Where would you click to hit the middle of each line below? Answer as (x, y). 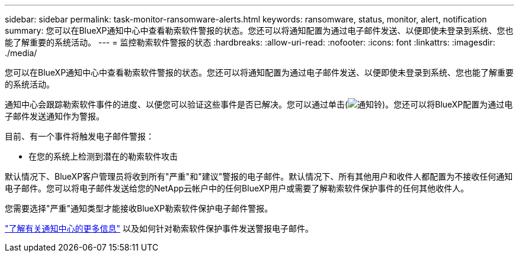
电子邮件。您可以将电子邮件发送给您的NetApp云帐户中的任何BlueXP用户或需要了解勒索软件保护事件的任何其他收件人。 (237, 188)
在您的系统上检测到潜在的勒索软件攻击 (103, 156)
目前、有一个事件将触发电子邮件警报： (79, 136)
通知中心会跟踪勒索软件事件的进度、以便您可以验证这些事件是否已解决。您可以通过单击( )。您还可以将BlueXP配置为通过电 (259, 104)
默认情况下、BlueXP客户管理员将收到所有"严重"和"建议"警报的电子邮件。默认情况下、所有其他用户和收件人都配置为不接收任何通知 (259, 176)
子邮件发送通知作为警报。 (55, 116)
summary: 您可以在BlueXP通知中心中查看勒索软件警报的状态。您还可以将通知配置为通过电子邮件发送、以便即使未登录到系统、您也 (259, 30)
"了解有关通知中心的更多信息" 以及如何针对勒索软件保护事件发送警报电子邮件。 (159, 228)
